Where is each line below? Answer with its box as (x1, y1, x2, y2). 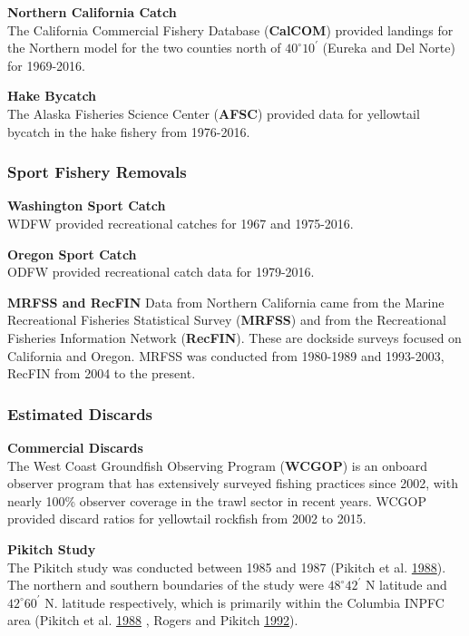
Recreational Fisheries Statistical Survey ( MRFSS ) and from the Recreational (7, 310, 446, 329)
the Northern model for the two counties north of (7, 38, 281, 57)
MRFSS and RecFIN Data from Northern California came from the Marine (7, 292, 445, 311)
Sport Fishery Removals (7, 161, 187, 183)
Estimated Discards (7, 402, 153, 425)
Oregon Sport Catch (7, 244, 137, 263)
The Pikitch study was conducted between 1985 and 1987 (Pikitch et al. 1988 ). (7, 557, 446, 576)
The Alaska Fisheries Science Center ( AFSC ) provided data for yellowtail (7, 103, 420, 122)
